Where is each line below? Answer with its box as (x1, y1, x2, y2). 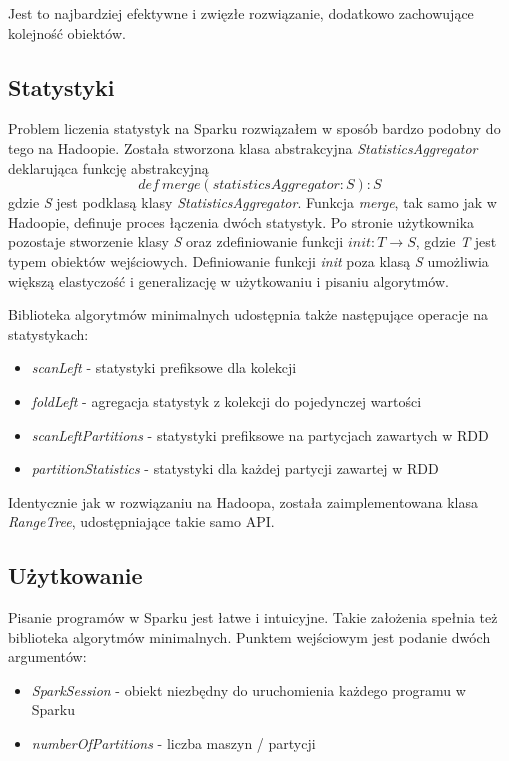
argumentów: (8, 646, 87, 667)
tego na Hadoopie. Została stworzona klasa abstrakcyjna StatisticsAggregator (8, 137, 478, 158)
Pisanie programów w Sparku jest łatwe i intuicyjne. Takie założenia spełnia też (8, 607, 498, 628)
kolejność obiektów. (8, 22, 126, 43)
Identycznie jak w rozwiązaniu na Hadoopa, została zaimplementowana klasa (8, 491, 478, 512)
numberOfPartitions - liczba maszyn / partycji (31, 733, 316, 754)
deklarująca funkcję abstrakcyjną (8, 157, 209, 178)
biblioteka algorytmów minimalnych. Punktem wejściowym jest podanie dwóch (8, 626, 491, 647)
